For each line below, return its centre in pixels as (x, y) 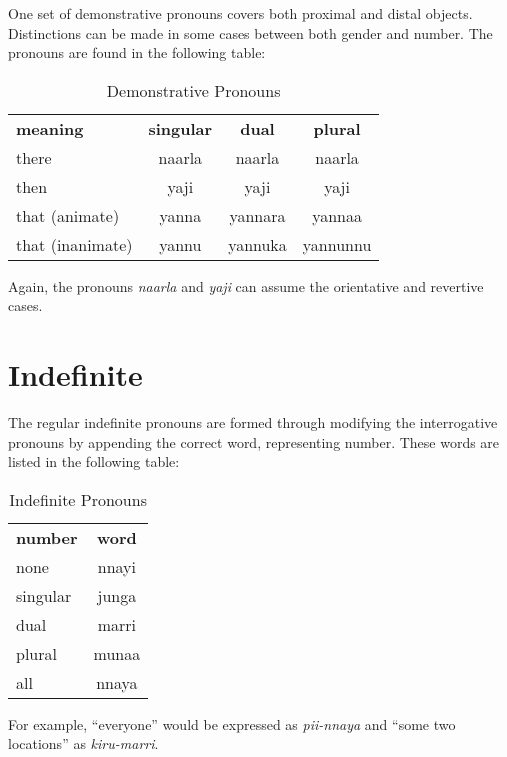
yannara (257, 215)
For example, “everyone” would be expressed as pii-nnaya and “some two (232, 723)
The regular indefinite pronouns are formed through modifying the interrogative (253, 422)
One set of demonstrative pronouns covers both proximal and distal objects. (240, 13)
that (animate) (68, 215)
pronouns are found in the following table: (137, 52)
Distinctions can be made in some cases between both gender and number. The (250, 32)
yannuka (257, 244)
